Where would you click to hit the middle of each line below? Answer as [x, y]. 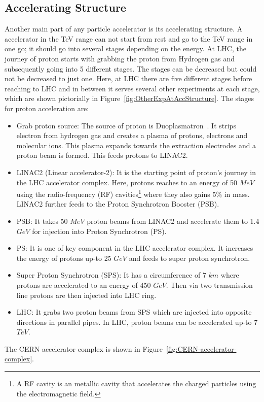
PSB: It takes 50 [42, 221]
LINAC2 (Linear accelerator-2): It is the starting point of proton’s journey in [136, 172]
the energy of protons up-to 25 [64, 258]
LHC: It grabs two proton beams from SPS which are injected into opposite [134, 312]
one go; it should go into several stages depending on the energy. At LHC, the [125, 48]
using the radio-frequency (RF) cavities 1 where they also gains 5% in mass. [133, 193]
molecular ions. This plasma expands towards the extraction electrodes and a [136, 145]
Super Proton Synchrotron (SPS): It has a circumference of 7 [111, 275]
